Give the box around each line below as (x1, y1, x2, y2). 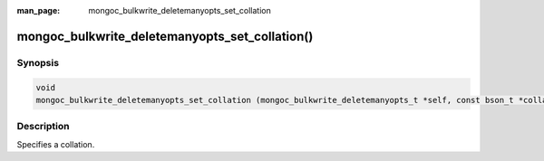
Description (16, 120, 70, 133)
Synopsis (16, 56, 59, 69)
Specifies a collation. (16, 138, 95, 149)
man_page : (16, 5, 61, 15)
